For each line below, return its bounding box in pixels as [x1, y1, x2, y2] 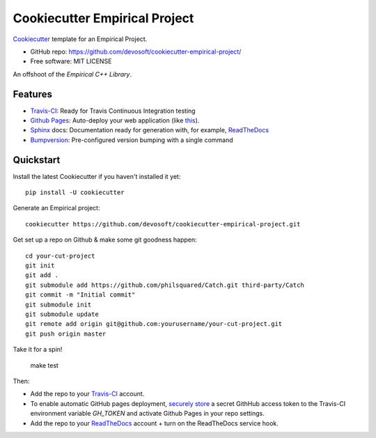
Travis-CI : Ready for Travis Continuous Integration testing [30, 107, 196, 115]
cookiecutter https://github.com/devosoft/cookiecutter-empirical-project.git [25, 220, 301, 228]
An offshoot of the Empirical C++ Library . [13, 70, 132, 78]
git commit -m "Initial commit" [25, 291, 136, 299]
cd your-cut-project [25, 251, 95, 260]
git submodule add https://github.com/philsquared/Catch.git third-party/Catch [25, 281, 304, 289]
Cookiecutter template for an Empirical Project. [13, 35, 148, 43]
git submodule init [25, 300, 92, 308]
